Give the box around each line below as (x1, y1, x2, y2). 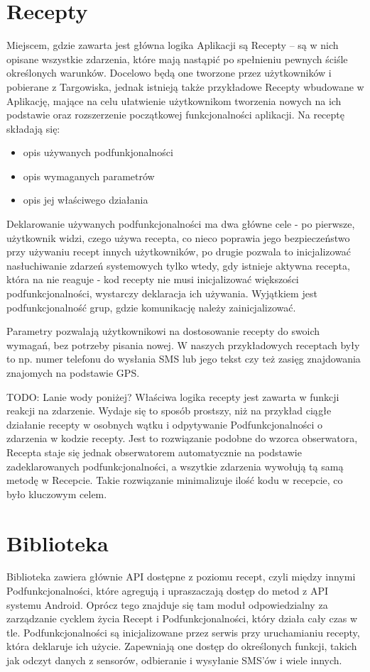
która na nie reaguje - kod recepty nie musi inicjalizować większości (6, 272, 299, 287)
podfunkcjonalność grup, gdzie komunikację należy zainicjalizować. (6, 299, 296, 314)
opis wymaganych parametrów (23, 168, 155, 183)
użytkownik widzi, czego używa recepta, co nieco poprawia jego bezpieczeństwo (6, 230, 350, 245)
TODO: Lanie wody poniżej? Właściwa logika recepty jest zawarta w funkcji (6, 389, 339, 404)
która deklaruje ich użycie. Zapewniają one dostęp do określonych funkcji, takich (6, 639, 357, 654)
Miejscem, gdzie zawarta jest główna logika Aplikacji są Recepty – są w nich (6, 38, 339, 53)
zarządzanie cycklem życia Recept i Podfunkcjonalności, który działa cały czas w (6, 611, 358, 626)
